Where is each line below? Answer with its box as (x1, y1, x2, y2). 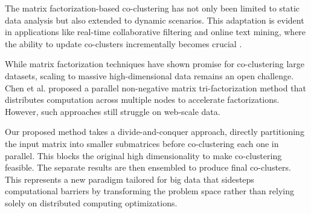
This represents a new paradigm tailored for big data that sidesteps (5, 172, 254, 185)
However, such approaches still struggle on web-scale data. (5, 105, 220, 117)
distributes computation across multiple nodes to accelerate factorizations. (5, 93, 280, 106)
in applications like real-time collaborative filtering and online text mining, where (5, 25, 306, 38)
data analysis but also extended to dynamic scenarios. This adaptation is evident (5, 13, 304, 26)
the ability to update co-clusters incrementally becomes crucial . (5, 37, 242, 50)
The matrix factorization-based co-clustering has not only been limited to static (5, 2, 300, 14)
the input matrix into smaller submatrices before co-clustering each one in (5, 137, 279, 149)
